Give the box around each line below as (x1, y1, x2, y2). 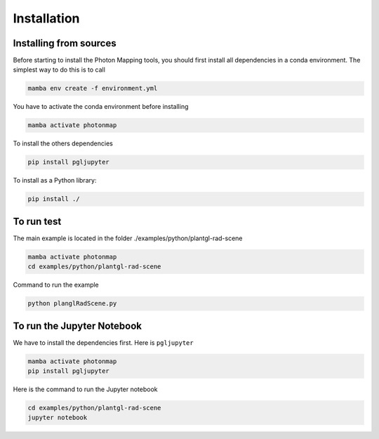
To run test (13, 215, 62, 228)
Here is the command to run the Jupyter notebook (13, 385, 158, 393)
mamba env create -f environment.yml (27, 84, 158, 93)
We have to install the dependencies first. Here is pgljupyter (13, 338, 194, 347)
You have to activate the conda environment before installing (13, 103, 189, 111)
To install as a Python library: (13, 176, 97, 185)
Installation (13, 11, 80, 26)
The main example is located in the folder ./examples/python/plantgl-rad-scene (13, 234, 243, 242)
